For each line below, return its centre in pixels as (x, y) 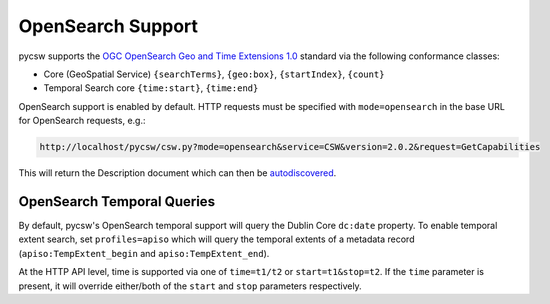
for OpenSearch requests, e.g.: (82, 121)
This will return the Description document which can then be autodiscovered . (177, 173)
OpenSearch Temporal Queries (116, 201)
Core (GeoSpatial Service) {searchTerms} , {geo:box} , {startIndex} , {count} (214, 74)
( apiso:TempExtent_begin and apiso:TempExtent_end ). (144, 253)
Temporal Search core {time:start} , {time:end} (151, 88)
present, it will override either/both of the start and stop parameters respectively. (190, 286)
